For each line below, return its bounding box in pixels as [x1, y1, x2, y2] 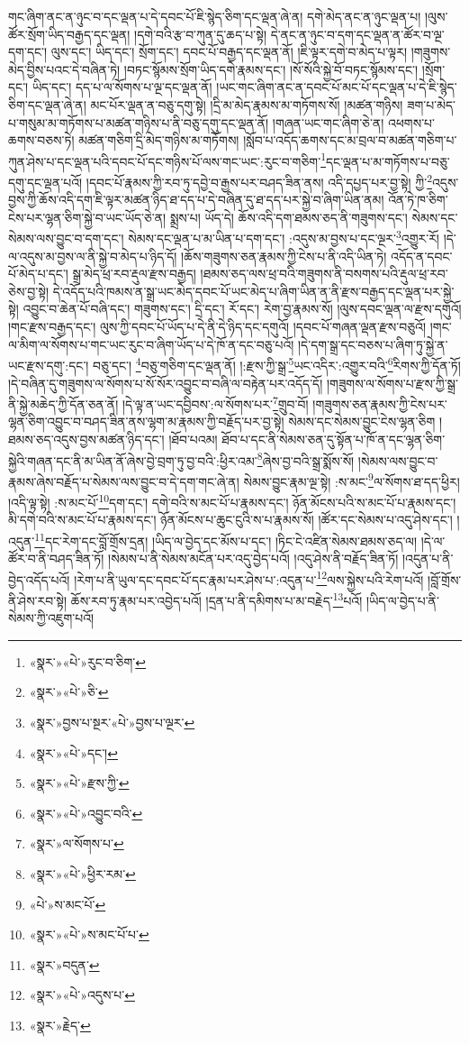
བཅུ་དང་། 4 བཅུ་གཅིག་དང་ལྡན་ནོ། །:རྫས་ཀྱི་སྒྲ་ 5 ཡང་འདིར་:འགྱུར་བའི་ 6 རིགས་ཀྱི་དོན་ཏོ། [93, 353, 461, 374]
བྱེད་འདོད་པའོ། [8, 570, 70, 589]
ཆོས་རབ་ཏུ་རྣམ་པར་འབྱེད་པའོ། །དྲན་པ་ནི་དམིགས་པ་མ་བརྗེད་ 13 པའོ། [70, 588, 363, 609]
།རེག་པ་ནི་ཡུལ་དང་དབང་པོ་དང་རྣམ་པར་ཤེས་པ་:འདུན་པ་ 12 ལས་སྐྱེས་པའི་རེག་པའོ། [74, 567, 424, 589]
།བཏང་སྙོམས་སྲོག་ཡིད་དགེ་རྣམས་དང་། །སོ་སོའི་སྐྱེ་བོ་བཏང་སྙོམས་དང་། [123, 60, 419, 78]
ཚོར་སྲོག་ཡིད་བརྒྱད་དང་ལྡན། [8, 24, 131, 43]
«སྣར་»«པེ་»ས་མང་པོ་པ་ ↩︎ [29, 925, 149, 944]
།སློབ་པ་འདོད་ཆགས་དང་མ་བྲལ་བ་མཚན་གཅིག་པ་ [243, 131, 457, 150]
